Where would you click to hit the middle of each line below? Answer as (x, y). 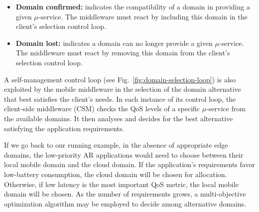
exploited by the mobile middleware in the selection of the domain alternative (123, 89)
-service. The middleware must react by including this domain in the (143, 16)
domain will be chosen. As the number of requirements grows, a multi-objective (125, 194)
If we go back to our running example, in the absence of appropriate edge (116, 145)
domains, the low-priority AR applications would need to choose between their (124, 154)
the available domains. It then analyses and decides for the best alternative (119, 118)
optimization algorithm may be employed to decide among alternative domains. (125, 203)
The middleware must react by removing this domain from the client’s (123, 53)
